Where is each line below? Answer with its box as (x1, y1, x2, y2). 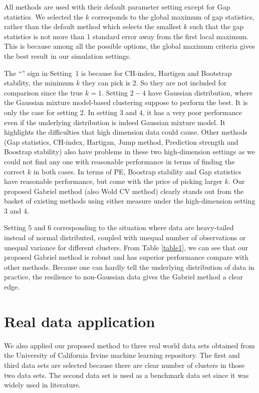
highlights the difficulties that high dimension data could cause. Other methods (4, 127, 247, 137)
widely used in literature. (4, 379, 81, 390)
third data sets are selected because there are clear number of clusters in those (4, 359, 245, 370)
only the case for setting (4, 107, 78, 117)
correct (4, 166, 26, 176)
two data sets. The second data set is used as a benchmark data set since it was (4, 369, 249, 380)
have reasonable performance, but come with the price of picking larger (4, 176, 222, 186)
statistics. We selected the (4, 11, 84, 22)
